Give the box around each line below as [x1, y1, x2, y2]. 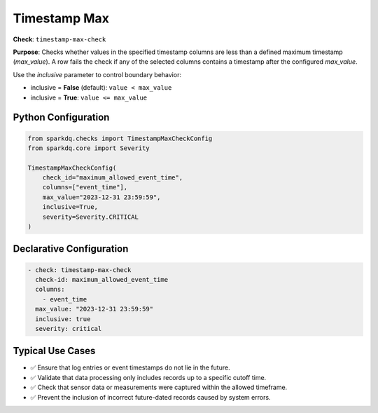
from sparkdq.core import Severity [27, 144, 150, 152]
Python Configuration [13, 111, 110, 123]
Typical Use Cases [13, 345, 96, 357]
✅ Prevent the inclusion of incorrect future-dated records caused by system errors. [30, 393, 271, 401]
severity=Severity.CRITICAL [42, 212, 139, 221]
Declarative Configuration [13, 243, 129, 255]
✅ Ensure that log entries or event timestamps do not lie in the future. [30, 363, 230, 372]
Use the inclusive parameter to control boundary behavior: [13, 70, 182, 79]
